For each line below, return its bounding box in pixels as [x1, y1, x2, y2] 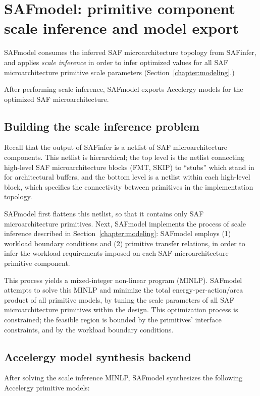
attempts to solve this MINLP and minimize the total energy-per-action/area [4, 285, 243, 295]
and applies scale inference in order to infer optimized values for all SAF [4, 56, 228, 67]
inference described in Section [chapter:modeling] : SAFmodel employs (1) [4, 228, 231, 239]
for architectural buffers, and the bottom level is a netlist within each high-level [4, 172, 250, 182]
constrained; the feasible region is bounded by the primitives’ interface [4, 314, 222, 324]
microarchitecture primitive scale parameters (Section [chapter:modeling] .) [4, 67, 235, 77]
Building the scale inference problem [4, 118, 199, 134]
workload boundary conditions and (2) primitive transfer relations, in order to [4, 238, 245, 248]
